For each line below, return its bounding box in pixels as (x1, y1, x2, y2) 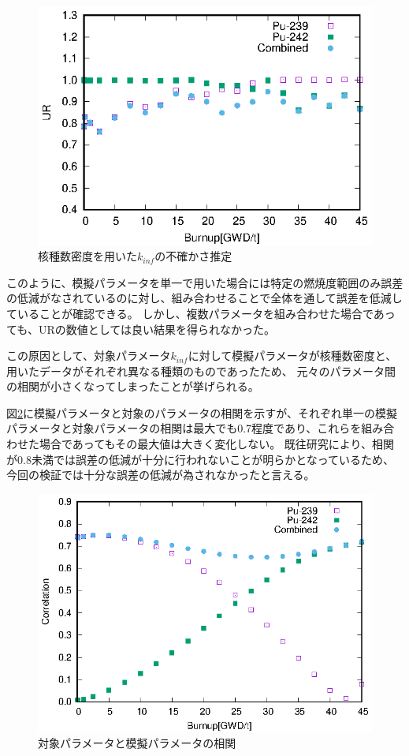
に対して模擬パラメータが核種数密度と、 (188, 347, 397, 364)
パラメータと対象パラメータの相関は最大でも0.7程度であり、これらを (6, 420, 362, 436)
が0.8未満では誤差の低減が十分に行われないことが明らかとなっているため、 (6, 451, 395, 467)
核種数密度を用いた (38, 248, 137, 264)
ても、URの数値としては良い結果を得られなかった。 (6, 320, 275, 337)
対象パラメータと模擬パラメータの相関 (38, 735, 236, 751)
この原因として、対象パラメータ (6, 347, 171, 364)
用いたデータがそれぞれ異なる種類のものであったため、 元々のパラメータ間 (6, 362, 396, 379)
